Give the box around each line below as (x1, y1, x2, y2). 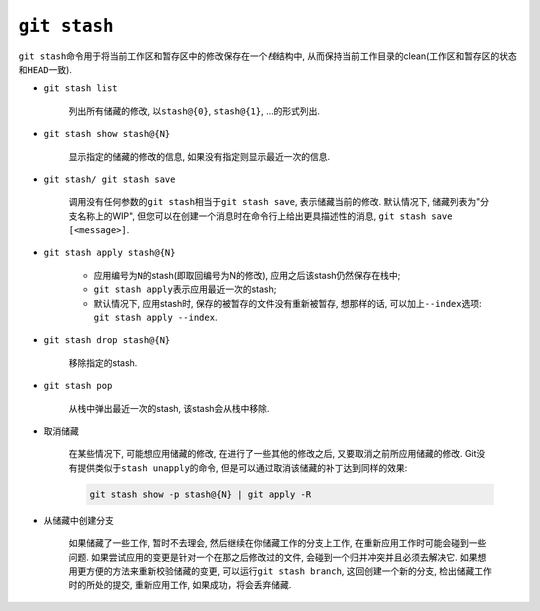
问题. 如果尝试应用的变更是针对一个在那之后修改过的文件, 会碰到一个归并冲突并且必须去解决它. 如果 (68, 551, 478, 563)
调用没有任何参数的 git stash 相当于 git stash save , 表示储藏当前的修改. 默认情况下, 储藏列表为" (68, 196, 481, 208)
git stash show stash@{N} (43, 128, 171, 140)
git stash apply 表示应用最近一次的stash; (93, 283, 277, 295)
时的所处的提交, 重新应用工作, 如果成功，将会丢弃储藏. (68, 579, 292, 591)
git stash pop (43, 380, 113, 392)
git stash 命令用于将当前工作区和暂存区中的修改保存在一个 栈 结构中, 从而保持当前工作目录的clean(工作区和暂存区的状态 (18, 50, 517, 62)
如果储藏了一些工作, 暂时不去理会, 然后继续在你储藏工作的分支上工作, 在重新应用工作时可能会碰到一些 (68, 537, 487, 549)
